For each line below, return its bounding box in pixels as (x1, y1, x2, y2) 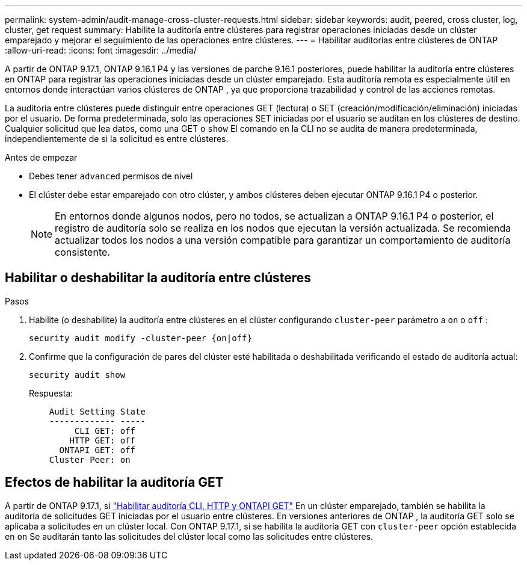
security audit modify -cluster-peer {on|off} (29, 333, 252, 343)
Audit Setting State (49, 406, 146, 416)
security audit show (29, 369, 126, 380)
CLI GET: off (74, 425, 136, 436)
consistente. (55, 246, 110, 258)
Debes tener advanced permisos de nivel (29, 171, 193, 181)
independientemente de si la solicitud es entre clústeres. (5, 134, 229, 144)
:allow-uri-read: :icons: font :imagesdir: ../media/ (5, 45, 197, 55)
